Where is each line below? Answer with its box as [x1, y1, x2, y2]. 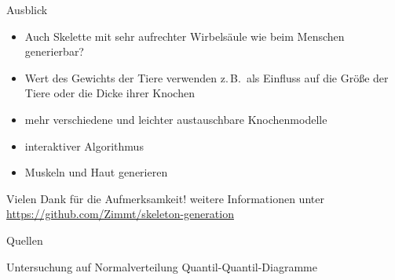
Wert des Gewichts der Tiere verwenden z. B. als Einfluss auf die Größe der [24, 69, 389, 85]
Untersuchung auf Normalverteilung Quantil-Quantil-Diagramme [6, 258, 317, 275]
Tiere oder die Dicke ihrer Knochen [24, 85, 195, 101]
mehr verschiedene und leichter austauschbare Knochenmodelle [24, 111, 327, 127]
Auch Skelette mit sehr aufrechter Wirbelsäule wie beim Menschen [24, 27, 345, 44]
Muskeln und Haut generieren [24, 164, 168, 180]
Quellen [6, 231, 43, 248]
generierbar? [24, 43, 84, 60]
